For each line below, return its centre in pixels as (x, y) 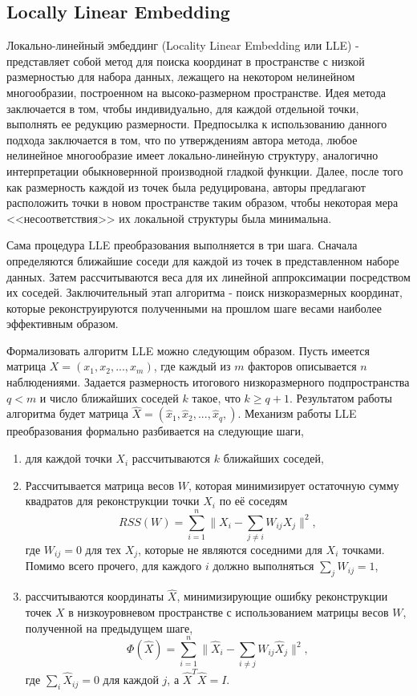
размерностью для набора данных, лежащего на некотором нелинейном (181, 77)
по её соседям (253, 501)
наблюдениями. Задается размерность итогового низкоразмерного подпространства (208, 382)
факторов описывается (302, 366)
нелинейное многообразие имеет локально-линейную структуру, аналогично (192, 155)
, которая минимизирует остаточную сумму (294, 485)
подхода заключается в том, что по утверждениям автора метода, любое (182, 139)
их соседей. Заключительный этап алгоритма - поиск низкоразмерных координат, (204, 292)
